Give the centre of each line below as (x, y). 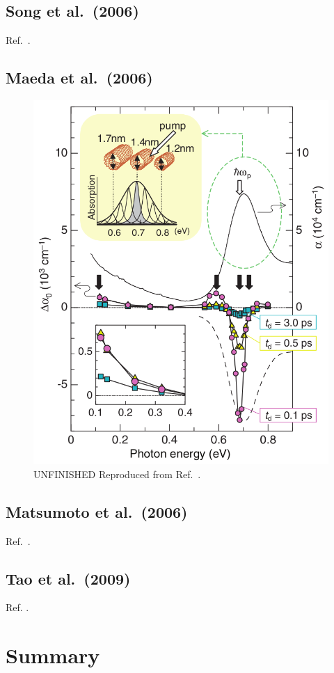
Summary (53, 655)
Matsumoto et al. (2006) (97, 511)
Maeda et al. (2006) (79, 78)
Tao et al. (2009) (68, 578)
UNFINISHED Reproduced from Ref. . (117, 474)
